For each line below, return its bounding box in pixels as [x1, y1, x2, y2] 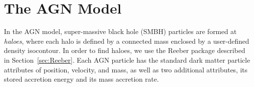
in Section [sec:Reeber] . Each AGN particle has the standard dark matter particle [4, 54, 250, 65]
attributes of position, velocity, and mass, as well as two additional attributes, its [4, 64, 248, 74]
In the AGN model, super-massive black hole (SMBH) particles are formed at [4, 26, 237, 36]
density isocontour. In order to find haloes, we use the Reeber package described [4, 45, 245, 55]
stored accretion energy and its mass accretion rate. [4, 74, 159, 84]
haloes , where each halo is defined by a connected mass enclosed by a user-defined [4, 35, 250, 46]
